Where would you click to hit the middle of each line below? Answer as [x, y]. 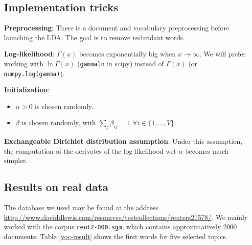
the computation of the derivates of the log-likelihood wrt [90, 150]
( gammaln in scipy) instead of [121, 63]
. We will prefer [222, 54]
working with [24, 63]
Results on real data [56, 187]
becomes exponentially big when [127, 54]
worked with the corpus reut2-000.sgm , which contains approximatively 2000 [121, 227]
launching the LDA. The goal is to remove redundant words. [94, 37]
